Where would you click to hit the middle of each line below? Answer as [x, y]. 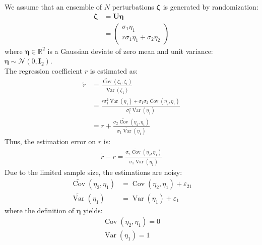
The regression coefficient [44, 70]
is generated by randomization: [211, 7]
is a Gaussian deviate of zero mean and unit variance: [130, 51]
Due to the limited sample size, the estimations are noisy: [93, 172]
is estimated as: [114, 70]
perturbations [133, 7]
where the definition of [40, 210]
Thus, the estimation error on [50, 141]
